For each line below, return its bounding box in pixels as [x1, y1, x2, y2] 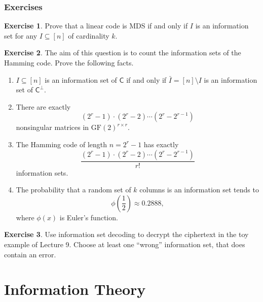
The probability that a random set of [16, 184, 131, 195]
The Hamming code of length [16, 139, 107, 149]
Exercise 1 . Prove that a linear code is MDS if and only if [4, 20, 188, 31]
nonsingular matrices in [16, 122, 89, 132]
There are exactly [16, 101, 71, 112]
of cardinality [68, 30, 109, 41]
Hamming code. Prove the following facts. [4, 57, 134, 68]
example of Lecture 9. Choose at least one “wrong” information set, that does [4, 239, 245, 249]
